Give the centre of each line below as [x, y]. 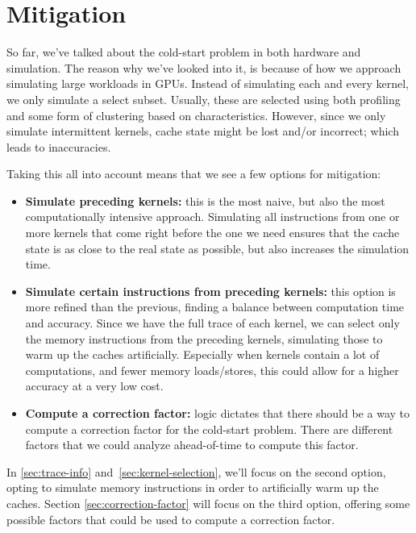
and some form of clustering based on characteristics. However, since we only [196, 115]
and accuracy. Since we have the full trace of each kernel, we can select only [212, 323]
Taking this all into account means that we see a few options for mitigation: [194, 174]
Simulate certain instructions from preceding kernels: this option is [210, 291]
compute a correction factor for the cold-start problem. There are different [209, 429]
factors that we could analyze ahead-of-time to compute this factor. [192, 445]
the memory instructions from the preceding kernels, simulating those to [204, 338]
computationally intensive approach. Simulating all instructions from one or [212, 217]
